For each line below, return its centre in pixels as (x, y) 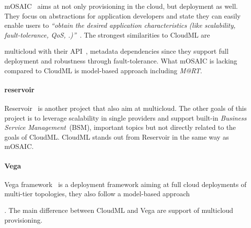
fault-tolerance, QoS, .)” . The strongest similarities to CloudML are (107, 34)
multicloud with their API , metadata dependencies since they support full (116, 51)
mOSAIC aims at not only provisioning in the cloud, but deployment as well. (121, 6)
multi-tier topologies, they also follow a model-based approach (97, 194)
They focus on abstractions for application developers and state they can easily (123, 15)
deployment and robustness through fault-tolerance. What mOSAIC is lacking (121, 60)
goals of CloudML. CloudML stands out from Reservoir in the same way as (117, 136)
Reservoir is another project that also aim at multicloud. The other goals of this (125, 108)
